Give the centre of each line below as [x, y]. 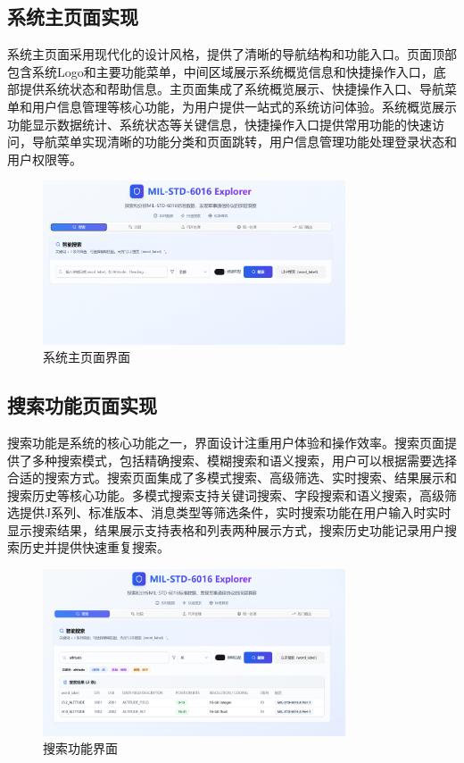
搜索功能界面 [80, 748]
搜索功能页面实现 [82, 405]
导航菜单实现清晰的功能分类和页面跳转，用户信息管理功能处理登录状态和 [244, 142]
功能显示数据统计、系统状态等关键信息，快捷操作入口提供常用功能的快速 [220, 124]
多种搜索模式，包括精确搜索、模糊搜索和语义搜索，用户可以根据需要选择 [244, 460]
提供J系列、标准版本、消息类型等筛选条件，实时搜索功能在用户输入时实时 [235, 512]
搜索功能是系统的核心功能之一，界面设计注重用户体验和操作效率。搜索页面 [226, 442]
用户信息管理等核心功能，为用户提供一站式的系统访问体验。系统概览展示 [244, 106]
